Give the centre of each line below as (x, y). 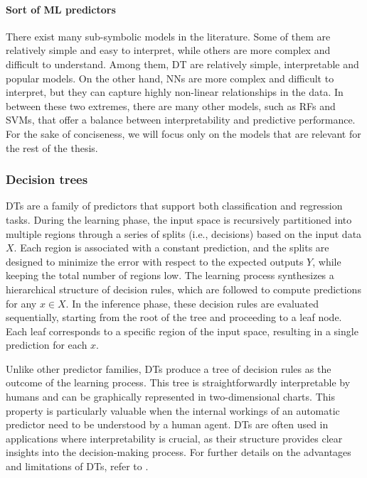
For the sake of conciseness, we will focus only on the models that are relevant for (183, 133)
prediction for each (47, 345)
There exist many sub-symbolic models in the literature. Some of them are (168, 36)
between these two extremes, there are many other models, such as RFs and (171, 105)
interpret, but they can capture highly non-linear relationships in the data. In (175, 92)
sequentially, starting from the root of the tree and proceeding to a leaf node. (174, 317)
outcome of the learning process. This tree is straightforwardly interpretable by (178, 382)
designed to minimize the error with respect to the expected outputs (155, 261)
